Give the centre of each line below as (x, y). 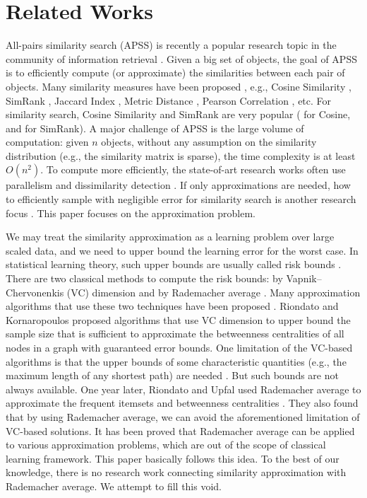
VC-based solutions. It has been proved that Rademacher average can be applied (180, 430)
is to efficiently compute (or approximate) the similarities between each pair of (175, 73)
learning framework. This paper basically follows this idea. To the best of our (173, 458)
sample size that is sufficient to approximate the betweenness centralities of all (175, 334)
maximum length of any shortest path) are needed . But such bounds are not (172, 375)
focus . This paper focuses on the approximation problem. (131, 213)
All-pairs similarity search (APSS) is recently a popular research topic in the (171, 45)
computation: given (47, 142)
